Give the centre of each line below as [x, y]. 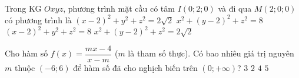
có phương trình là [38, 19]
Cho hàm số [26, 53]
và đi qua [235, 8]
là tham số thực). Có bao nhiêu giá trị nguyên [211, 53]
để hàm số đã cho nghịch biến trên [135, 67]
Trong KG [23, 8]
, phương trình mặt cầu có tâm [119, 8]
